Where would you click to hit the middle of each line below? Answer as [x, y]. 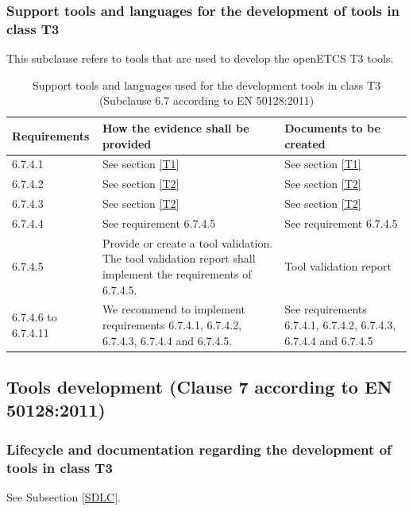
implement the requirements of [177, 273]
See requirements [326, 309]
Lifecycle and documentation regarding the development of [199, 449]
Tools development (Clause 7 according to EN [199, 387]
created [305, 143]
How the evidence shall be [176, 127]
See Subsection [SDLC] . [64, 496]
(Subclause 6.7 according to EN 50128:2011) [206, 100]
